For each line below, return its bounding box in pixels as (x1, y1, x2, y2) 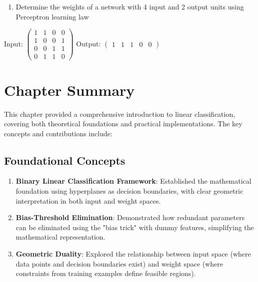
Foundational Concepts (4, 152, 125, 168)
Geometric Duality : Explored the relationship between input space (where (15, 249, 251, 259)
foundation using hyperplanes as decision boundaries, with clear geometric (15, 186, 243, 196)
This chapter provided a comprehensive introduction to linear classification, (4, 108, 235, 119)
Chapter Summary (4, 79, 135, 100)
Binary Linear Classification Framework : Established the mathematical (15, 176, 251, 186)
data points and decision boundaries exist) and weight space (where (15, 258, 223, 269)
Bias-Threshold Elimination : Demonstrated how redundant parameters (15, 212, 245, 223)
